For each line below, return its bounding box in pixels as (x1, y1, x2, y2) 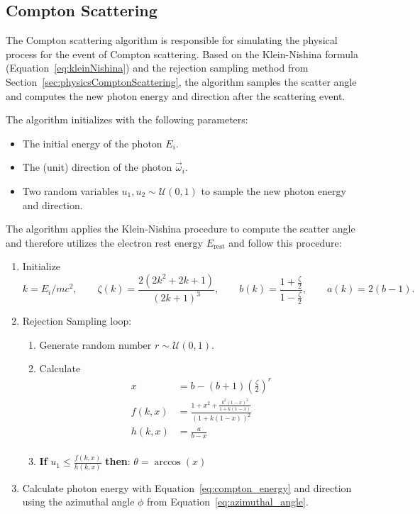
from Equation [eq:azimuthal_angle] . (147, 494, 309, 509)
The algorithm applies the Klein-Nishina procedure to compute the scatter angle (6, 221, 355, 236)
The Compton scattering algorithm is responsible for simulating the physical (6, 33, 338, 48)
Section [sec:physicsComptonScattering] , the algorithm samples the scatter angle (6, 74, 357, 89)
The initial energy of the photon (22, 135, 162, 150)
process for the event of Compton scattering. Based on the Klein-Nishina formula (6, 46, 358, 61)
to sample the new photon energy (201, 183, 346, 198)
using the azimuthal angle (22, 494, 135, 509)
